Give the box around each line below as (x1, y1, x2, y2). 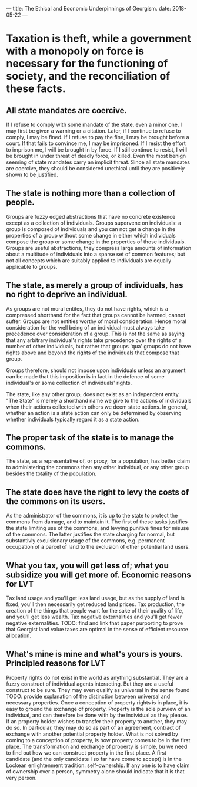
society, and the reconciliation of (6, 70, 171, 83)
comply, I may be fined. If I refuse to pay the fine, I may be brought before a (6, 134, 189, 140)
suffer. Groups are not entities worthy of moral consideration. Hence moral (6, 318, 186, 325)
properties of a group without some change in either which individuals (6, 232, 176, 239)
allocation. (6, 632, 31, 639)
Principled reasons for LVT (6, 658, 106, 669)
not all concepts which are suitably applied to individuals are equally (6, 256, 172, 264)
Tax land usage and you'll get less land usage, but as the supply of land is (6, 595, 185, 602)
